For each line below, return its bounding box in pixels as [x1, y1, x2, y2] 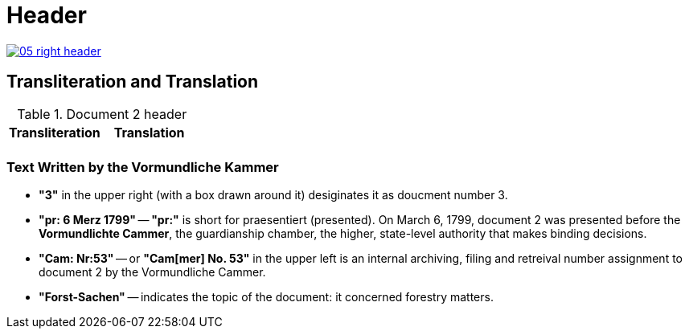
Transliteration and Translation [6, 71, 259, 92]
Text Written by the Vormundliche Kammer [6, 158, 279, 175]
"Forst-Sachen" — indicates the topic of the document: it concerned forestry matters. [39, 290, 494, 304]
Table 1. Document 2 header [17, 105, 187, 122]
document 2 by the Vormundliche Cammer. [39, 265, 266, 280]
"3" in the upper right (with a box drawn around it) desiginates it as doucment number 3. [39, 188, 508, 202]
